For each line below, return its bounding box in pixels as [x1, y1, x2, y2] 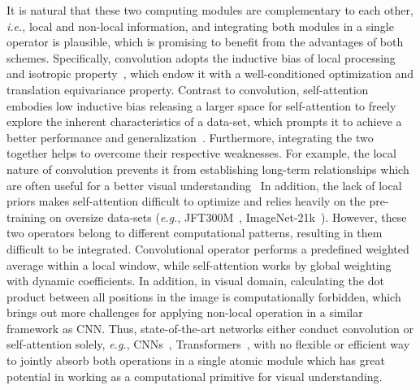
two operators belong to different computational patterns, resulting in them [6, 224, 383, 241]
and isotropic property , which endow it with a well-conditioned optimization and [6, 65, 414, 82]
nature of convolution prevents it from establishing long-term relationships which [6, 160, 409, 177]
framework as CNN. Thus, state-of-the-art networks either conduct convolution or [6, 319, 414, 336]
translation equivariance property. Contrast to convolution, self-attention [6, 80, 369, 97]
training [6, 208, 46, 225]
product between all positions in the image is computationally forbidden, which [6, 288, 401, 305]
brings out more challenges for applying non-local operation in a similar [6, 304, 363, 321]
